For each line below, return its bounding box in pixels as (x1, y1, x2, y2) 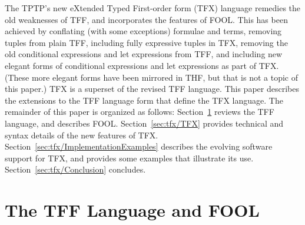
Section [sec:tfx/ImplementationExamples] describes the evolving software (5, 140, 273, 153)
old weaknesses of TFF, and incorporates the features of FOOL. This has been (5, 13, 288, 25)
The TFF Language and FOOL (5, 198, 260, 222)
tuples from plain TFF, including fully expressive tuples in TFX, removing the (5, 36, 288, 48)
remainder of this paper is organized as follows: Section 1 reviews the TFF (5, 105, 274, 118)
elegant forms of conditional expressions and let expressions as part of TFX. (5, 59, 279, 71)
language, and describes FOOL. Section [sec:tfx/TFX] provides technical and (5, 117, 284, 129)
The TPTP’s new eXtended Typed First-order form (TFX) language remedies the (5, 2, 301, 14)
